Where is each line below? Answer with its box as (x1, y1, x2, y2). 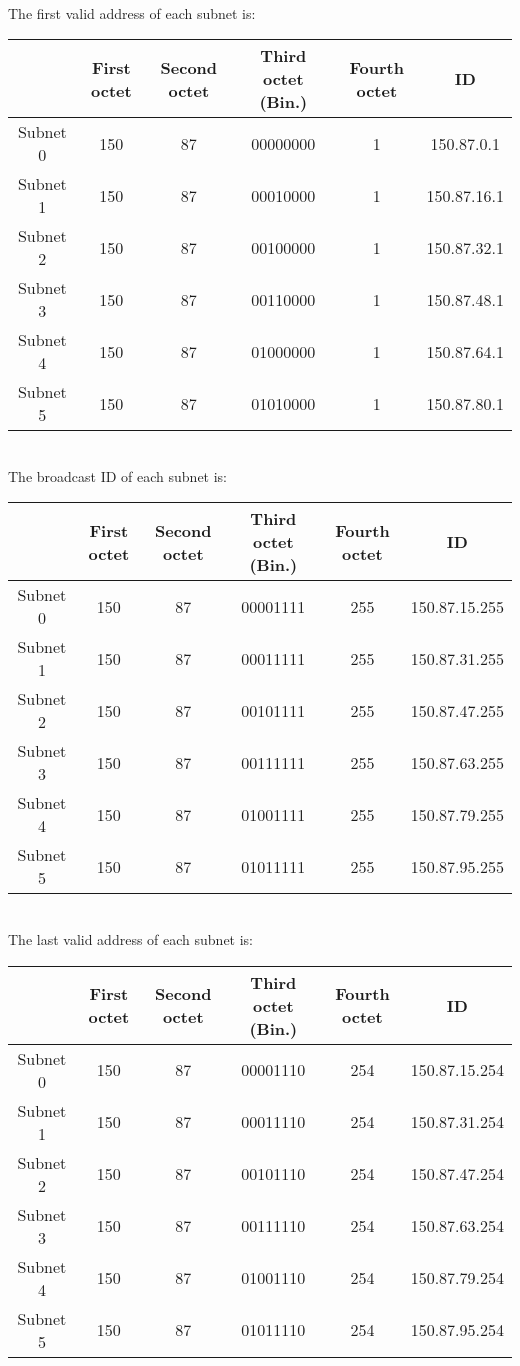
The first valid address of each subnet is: (8, 2, 256, 23)
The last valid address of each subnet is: (8, 928, 254, 949)
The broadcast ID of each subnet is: (8, 465, 228, 486)
